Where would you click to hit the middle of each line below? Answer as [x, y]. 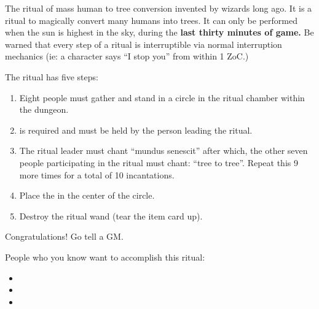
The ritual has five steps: [52, 76]
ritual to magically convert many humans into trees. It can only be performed [151, 20]
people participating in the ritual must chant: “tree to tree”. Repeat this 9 [159, 162]
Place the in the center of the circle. [87, 195]
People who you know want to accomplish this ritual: [105, 257]
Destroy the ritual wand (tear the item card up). [111, 216]
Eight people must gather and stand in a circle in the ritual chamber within [162, 97]
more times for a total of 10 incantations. [97, 174]
